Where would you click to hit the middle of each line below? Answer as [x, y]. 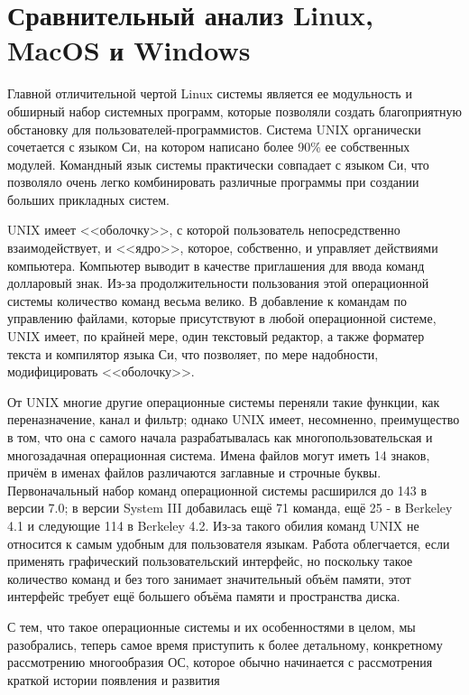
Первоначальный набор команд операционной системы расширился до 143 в [217, 490]
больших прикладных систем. [88, 199]
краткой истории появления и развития [114, 679]
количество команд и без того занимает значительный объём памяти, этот [209, 578]
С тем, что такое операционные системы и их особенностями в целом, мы [212, 626]
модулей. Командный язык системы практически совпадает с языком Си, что [218, 164]
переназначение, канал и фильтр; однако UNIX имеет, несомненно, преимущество [234, 419]
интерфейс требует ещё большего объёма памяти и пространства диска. [204, 596]
